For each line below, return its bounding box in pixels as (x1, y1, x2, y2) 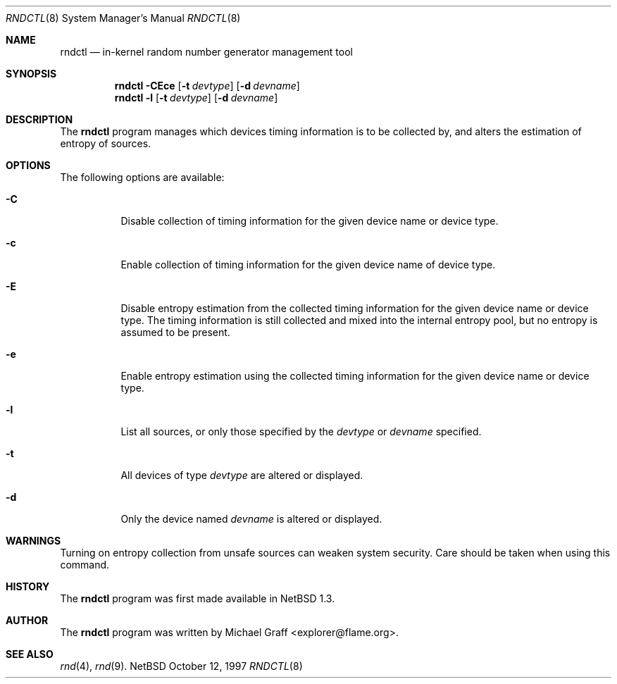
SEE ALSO (6, 648, 54, 660)
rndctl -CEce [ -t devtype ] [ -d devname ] (114, 80, 300, 92)
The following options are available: (60, 171, 225, 183)
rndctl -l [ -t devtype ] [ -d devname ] (114, 92, 278, 104)
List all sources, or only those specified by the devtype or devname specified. (120, 425, 482, 437)
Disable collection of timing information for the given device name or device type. (120, 215, 499, 227)
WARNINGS (6, 535, 61, 547)
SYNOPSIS (6, 68, 57, 80)
